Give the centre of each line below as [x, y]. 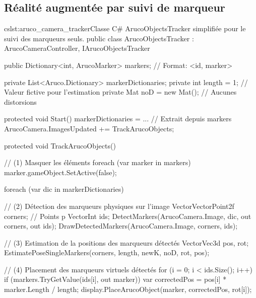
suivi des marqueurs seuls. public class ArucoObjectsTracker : [99, 38]
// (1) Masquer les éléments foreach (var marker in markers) [98, 162]
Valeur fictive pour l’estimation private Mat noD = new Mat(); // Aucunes [120, 92]
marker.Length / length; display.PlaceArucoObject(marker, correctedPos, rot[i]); [128, 289]
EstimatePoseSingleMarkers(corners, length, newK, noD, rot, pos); [107, 252]
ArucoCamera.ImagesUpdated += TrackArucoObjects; [89, 128]
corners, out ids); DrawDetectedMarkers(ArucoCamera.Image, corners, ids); [121, 226]
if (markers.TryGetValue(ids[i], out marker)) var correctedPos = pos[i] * [115, 279]
